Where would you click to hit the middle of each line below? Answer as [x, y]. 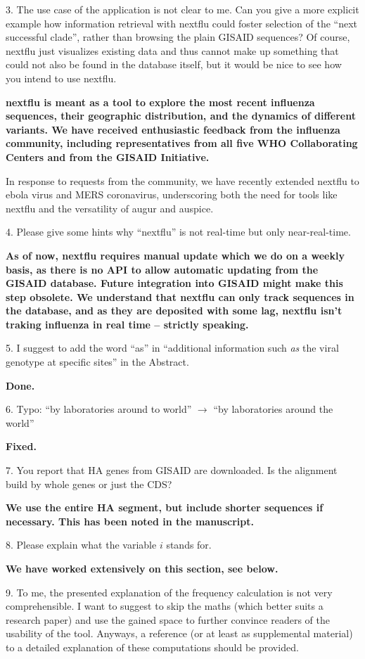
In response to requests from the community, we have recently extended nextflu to [182, 180]
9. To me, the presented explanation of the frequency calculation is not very [169, 592]
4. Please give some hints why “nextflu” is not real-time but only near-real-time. [178, 232]
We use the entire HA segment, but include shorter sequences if [165, 507]
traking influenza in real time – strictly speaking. [127, 324]
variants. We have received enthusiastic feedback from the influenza [173, 129]
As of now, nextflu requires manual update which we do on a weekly [175, 255]
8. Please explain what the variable [81, 545]
